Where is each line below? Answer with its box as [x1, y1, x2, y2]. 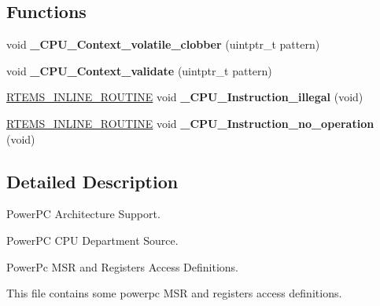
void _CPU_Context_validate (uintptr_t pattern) [6, 62, 272, 78]
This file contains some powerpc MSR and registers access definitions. [6, 285, 342, 301]
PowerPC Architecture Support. [6, 206, 160, 222]
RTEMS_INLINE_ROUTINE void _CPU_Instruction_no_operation [6, 115, 374, 131]
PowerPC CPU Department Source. [6, 231, 179, 248]
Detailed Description [6, 169, 179, 193]
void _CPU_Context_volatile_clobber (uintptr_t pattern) [6, 36, 320, 53]
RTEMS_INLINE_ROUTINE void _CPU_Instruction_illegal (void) [6, 89, 363, 105]
